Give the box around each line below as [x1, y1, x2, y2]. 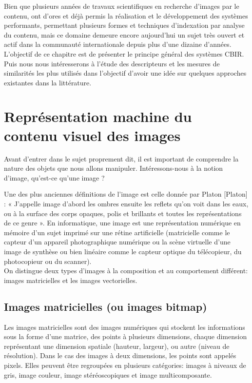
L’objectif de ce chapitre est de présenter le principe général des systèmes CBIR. [4, 48, 244, 59]
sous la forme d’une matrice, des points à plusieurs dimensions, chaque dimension [4, 331, 247, 342]
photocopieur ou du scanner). [4, 256, 92, 266]
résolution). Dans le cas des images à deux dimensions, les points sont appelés [4, 350, 236, 361]
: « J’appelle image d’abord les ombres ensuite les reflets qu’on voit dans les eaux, [4, 199, 249, 209]
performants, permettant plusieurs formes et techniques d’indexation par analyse [4, 20, 245, 30]
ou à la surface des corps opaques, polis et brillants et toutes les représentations [4, 208, 242, 218]
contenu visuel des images [4, 125, 181, 145]
